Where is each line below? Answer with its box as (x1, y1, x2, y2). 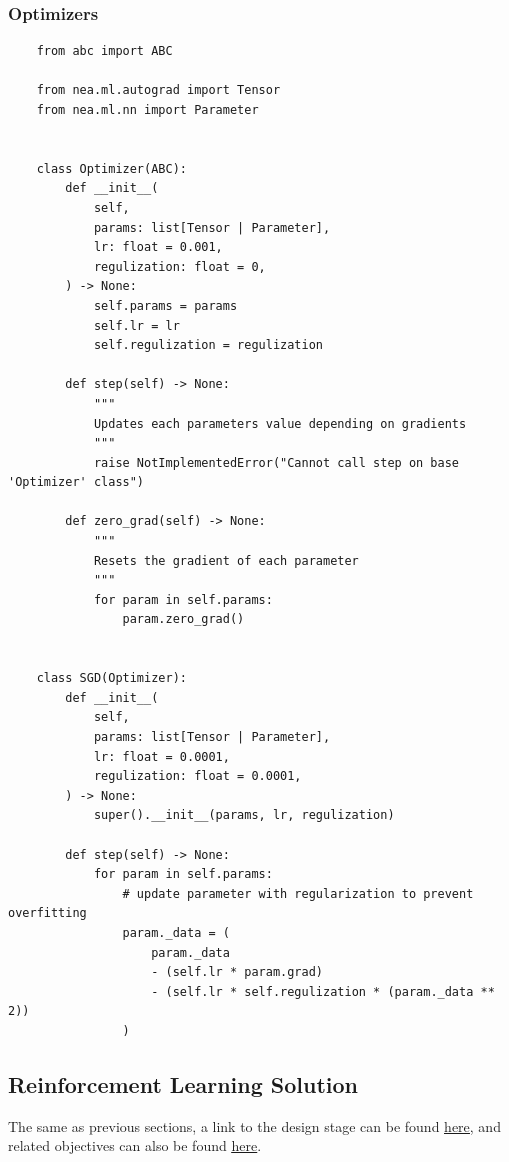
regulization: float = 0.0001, (93, 769, 302, 784)
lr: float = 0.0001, (93, 749, 230, 764)
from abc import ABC (36, 44, 173, 59)
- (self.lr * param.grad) (151, 965, 323, 980)
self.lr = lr (93, 318, 180, 333)
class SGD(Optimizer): (36, 671, 187, 686)
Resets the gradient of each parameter (93, 553, 359, 568)
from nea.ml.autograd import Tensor (36, 83, 281, 98)
